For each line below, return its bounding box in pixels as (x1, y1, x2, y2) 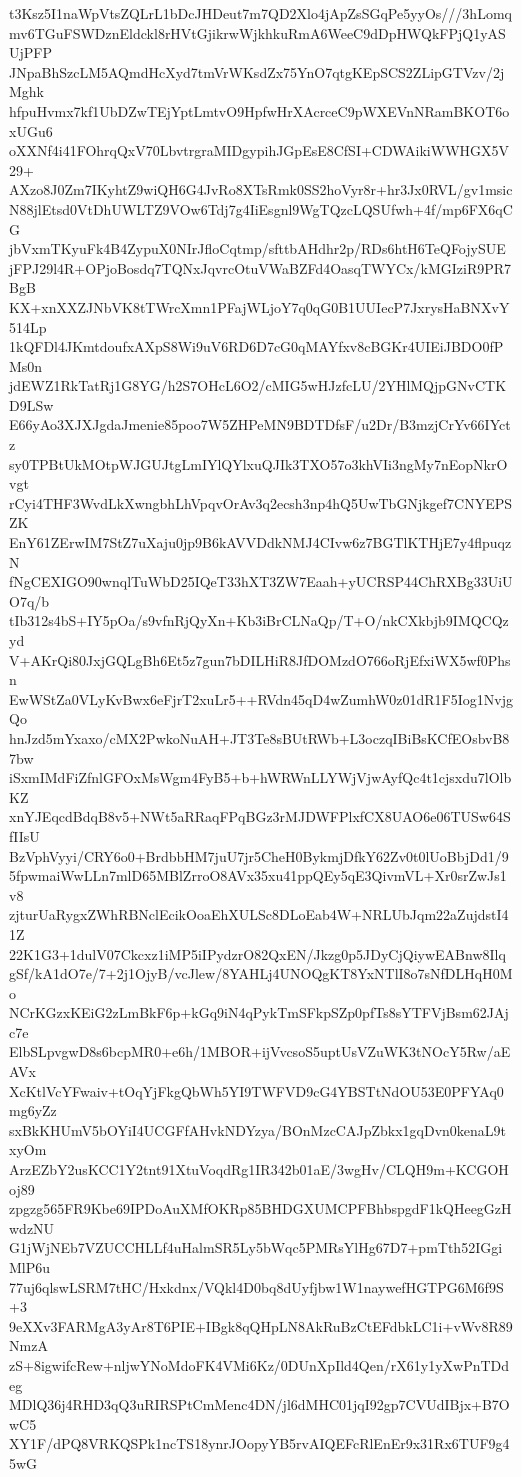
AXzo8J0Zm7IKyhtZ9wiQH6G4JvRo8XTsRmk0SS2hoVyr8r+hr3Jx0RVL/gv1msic (9, 179, 513, 200)
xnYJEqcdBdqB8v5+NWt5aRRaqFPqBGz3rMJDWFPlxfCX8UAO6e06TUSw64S (9, 806, 511, 827)
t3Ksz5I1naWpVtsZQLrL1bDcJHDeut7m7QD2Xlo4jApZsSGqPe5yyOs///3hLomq (9, 3, 512, 23)
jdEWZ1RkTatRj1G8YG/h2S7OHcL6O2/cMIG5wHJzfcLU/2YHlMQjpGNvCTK (9, 375, 507, 396)
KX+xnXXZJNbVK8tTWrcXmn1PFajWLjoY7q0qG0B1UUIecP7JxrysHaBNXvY (9, 296, 510, 317)
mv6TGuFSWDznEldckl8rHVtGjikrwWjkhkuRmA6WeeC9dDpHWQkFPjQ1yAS (9, 22, 506, 43)
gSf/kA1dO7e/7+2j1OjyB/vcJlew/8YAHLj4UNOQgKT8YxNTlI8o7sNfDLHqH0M (9, 963, 513, 984)
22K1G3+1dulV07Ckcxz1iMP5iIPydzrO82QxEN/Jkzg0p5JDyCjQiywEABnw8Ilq (9, 943, 506, 964)
